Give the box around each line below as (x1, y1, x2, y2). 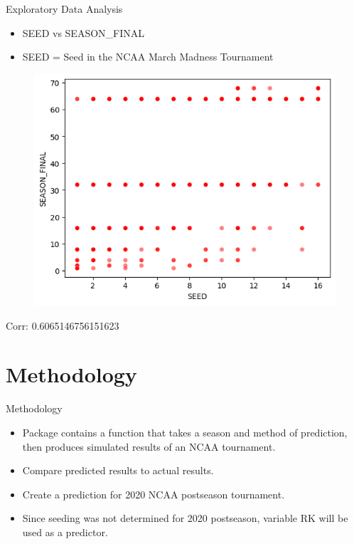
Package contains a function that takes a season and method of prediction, (22, 425, 348, 440)
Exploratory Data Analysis (6, 1, 123, 16)
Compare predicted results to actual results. (22, 463, 214, 478)
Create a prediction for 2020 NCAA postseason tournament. (22, 486, 285, 501)
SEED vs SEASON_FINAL (22, 25, 145, 40)
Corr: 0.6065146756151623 (6, 318, 119, 333)
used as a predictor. (22, 524, 108, 539)
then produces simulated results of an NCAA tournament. (22, 439, 276, 454)
